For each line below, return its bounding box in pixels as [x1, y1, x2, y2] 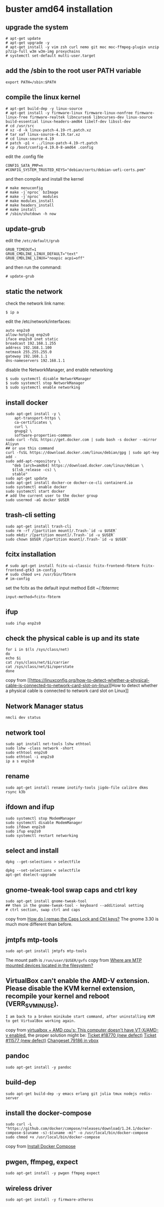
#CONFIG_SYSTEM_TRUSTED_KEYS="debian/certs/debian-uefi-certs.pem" [5, 167, 146, 172]
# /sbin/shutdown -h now [5, 211, 56, 216]
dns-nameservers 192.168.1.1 [5, 358, 65, 363]
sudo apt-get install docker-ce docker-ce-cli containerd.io [5, 480, 133, 485]
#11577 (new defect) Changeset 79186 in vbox [5, 1038, 99, 1043]
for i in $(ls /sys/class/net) [5, 647, 70, 652]
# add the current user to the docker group [5, 493, 98, 498]
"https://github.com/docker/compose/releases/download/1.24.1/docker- [5, 1126, 153, 1131]
